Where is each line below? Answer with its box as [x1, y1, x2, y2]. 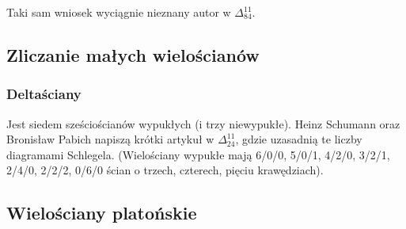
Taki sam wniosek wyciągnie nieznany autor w [6, 4, 231, 20]
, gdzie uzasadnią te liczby [235, 131, 362, 147]
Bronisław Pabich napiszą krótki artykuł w [6, 131, 214, 147]
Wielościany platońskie [6, 200, 197, 225]
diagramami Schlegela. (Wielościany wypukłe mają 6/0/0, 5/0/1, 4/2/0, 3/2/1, [6, 146, 390, 162]
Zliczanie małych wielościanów [6, 42, 260, 67]
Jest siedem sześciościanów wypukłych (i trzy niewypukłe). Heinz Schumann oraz [6, 115, 400, 132]
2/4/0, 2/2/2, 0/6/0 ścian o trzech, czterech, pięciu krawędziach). [6, 162, 324, 178]
